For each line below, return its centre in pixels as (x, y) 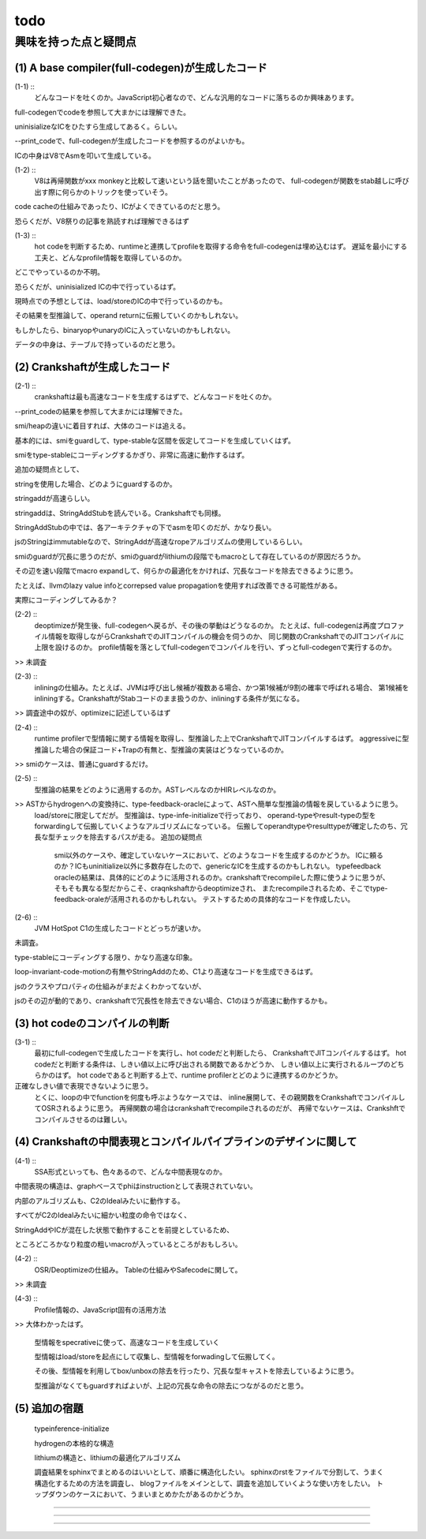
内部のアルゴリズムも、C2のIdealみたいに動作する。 (99, 1201)
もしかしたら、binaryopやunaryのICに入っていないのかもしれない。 (125, 330)
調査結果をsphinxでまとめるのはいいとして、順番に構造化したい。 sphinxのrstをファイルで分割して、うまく (209, 1472)
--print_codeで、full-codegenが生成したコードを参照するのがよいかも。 (132, 141)
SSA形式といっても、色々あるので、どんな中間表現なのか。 (130, 1171)
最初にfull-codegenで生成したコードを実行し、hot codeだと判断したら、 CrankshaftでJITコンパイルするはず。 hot (220, 1053)
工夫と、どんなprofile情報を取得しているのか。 (110, 257)
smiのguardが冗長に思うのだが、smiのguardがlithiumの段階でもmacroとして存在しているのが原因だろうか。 (190, 556)
